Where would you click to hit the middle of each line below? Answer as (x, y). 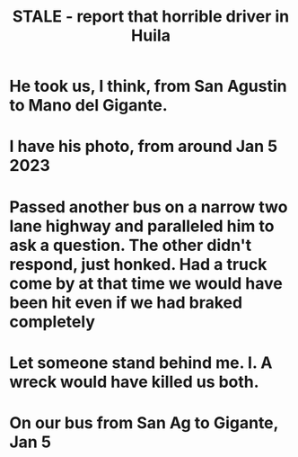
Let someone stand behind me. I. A (141, 363)
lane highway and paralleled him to (142, 226)
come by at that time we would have (146, 283)
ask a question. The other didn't (131, 245)
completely (53, 322)
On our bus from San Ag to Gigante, (144, 422)
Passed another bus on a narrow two (149, 206)
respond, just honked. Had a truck (138, 264)
